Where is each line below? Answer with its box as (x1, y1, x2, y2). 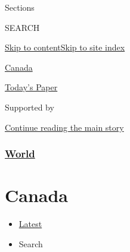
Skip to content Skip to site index (5, 41, 125, 53)
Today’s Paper (5, 81, 58, 93)
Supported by (5, 100, 54, 113)
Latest (18, 218, 42, 230)
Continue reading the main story (5, 121, 124, 133)
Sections (5, 1, 35, 13)
